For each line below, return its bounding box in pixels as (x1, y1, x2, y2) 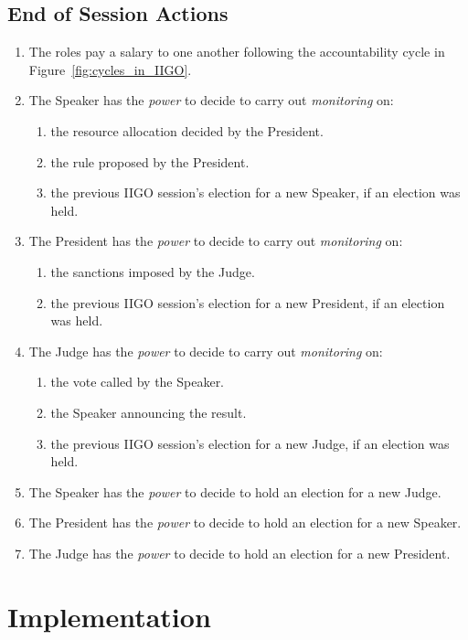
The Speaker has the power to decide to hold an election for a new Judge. (28, 482, 441, 501)
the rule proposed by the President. (50, 152, 250, 171)
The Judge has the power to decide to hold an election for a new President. (28, 543, 451, 562)
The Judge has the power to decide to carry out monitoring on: (28, 341, 383, 360)
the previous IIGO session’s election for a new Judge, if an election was (50, 433, 450, 453)
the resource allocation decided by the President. (50, 121, 324, 140)
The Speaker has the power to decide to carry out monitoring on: (28, 91, 394, 110)
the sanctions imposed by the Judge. (50, 261, 255, 281)
